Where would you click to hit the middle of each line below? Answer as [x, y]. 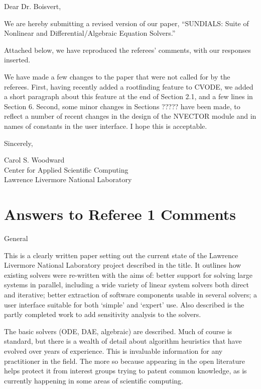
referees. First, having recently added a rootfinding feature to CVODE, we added [129, 86]
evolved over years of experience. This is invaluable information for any [113, 351]
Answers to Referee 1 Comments [120, 214]
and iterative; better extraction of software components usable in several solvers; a [130, 294]
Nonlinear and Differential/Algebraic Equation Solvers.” [90, 33]
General [16, 238]
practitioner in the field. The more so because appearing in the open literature [124, 361]
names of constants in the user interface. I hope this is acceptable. [106, 126]
